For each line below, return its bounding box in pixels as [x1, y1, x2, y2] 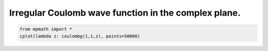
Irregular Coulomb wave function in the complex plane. [9, 7, 241, 18]
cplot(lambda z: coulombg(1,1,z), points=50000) [19, 33, 140, 39]
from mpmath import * [19, 26, 72, 32]
